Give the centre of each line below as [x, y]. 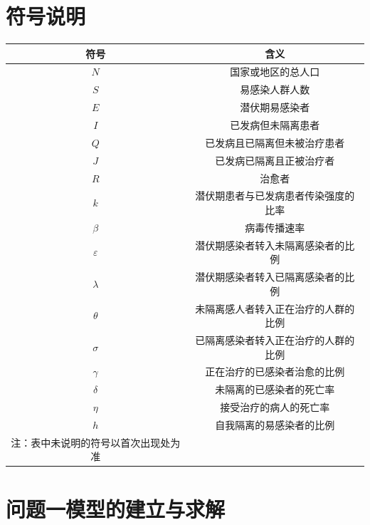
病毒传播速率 [275, 227]
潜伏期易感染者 [275, 107]
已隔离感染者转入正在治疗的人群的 [275, 339]
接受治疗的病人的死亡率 [275, 407]
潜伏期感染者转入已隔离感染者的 [270, 277]
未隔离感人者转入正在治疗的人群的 [275, 308]
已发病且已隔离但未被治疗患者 [275, 142]
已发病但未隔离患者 [275, 125]
